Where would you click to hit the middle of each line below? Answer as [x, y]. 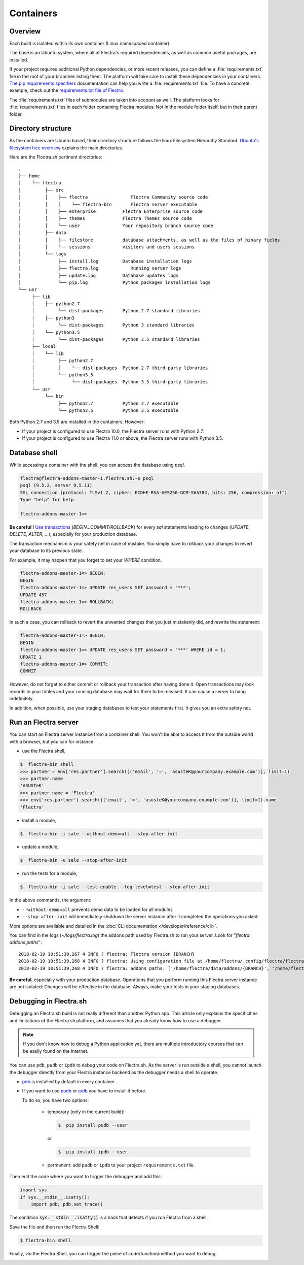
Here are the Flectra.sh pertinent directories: [56, 157]
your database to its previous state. [46, 550]
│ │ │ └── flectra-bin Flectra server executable [108, 204]
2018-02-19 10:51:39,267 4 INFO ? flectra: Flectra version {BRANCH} [107, 954]
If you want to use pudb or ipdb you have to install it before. [84, 1091]
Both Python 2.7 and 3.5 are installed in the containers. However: [77, 422]
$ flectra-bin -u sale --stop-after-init [73, 860]
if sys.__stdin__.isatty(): [55, 1197]
